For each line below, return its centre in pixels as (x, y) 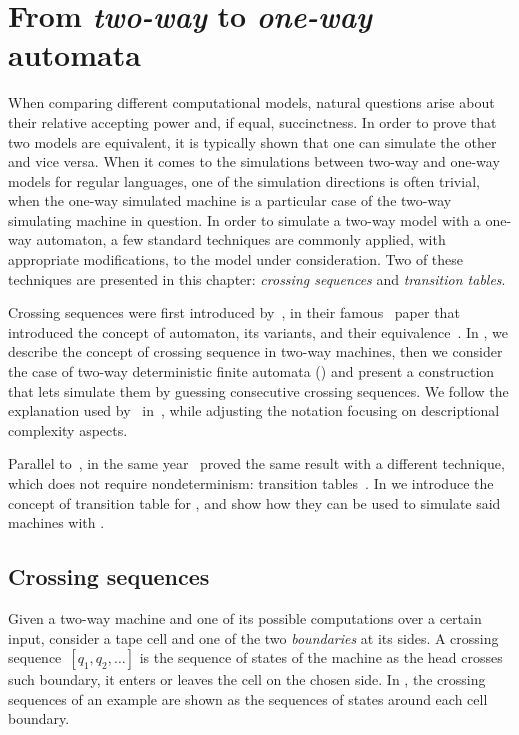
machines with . (56, 522)
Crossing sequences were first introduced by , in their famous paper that (234, 312)
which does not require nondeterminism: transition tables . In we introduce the (251, 483)
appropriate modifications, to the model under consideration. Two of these (236, 259)
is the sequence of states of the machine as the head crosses (321, 657)
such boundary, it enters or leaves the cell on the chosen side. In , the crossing (247, 679)
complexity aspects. (68, 429)
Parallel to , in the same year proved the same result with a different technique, (256, 463)
